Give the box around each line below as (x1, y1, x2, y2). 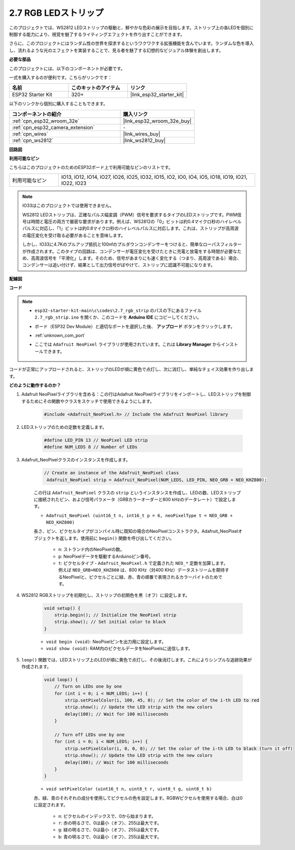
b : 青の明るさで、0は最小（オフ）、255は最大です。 (58, 834, 162, 840)
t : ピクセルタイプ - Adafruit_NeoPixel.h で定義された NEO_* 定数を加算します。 (58, 560, 228, 566)
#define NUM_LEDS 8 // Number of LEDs (44, 444, 138, 450)
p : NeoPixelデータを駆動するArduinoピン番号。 (58, 553, 153, 559)
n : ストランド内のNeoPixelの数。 (58, 547, 125, 553)
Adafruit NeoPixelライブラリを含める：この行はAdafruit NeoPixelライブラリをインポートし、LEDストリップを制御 (21, 392, 251, 397)
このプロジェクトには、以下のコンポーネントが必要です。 (9, 65, 125, 71)
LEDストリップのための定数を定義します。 (21, 424, 107, 430)
